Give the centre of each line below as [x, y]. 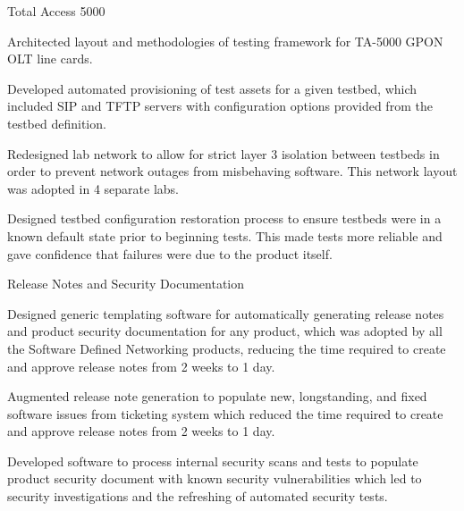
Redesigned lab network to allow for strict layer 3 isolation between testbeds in [224, 153]
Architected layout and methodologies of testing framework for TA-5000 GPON [225, 41]
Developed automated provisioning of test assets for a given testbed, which [212, 88]
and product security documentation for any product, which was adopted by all [225, 331]
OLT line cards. [50, 59]
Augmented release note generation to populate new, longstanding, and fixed [217, 396]
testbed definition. [57, 123]
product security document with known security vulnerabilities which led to [215, 478]
